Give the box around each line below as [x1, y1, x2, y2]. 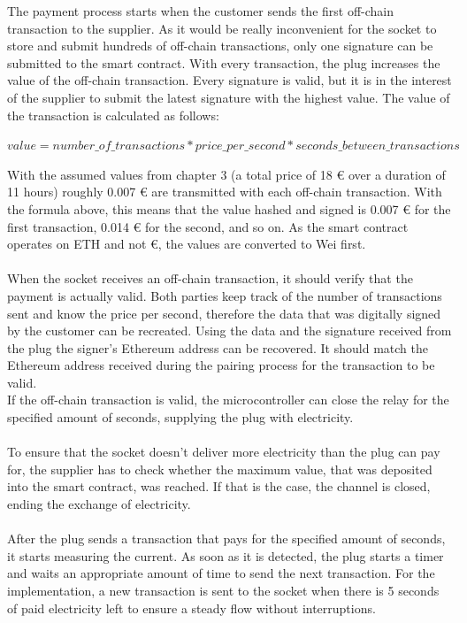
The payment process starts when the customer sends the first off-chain [7, 2, 394, 19]
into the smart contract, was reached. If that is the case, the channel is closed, [7, 477, 431, 496]
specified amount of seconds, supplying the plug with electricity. [7, 408, 354, 427]
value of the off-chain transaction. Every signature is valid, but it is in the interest [7, 71, 452, 89]
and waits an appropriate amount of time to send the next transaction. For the [7, 564, 435, 582]
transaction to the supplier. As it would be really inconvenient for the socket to [7, 19, 437, 37]
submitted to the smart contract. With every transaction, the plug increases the [7, 53, 440, 72]
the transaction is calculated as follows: [7, 105, 219, 124]
